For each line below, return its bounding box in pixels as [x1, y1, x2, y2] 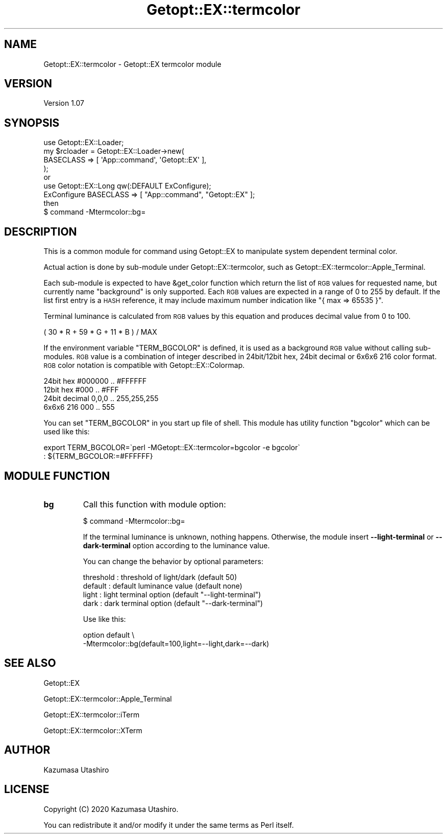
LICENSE [4, 783, 49, 796]
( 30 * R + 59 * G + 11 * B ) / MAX [43, 328, 157, 337]
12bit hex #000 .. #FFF [43, 385, 119, 394]
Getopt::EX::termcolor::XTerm [43, 726, 142, 735]
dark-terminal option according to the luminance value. [83, 541, 270, 550]
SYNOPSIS [4, 116, 60, 129]
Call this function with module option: [83, 499, 226, 509]
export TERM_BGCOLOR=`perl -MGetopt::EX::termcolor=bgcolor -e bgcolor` [43, 443, 300, 452]
